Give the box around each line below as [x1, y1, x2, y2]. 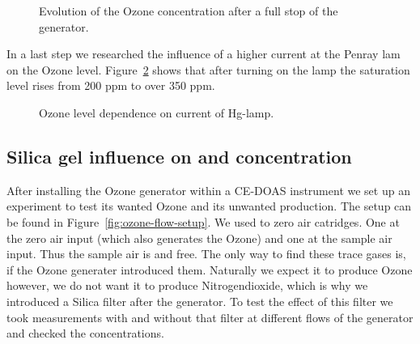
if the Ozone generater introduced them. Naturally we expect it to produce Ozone [6, 261, 413, 278]
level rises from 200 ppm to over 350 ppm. [6, 77, 215, 94]
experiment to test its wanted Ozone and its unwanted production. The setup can [6, 197, 412, 214]
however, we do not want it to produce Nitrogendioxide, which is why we [6, 277, 368, 294]
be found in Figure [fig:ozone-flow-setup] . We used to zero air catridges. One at [6, 213, 400, 230]
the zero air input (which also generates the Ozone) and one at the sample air [6, 229, 392, 246]
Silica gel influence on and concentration [6, 143, 352, 168]
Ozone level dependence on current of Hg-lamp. [39, 104, 274, 121]
